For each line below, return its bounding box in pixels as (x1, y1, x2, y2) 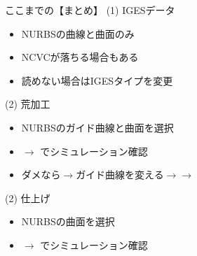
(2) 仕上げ (5, 190, 50, 205)
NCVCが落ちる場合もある (21, 50, 139, 64)
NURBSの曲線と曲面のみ (21, 26, 135, 41)
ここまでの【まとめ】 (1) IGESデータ (5, 3, 175, 17)
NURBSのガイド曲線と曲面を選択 (21, 120, 174, 134)
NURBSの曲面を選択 (21, 214, 115, 229)
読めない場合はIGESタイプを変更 (21, 73, 173, 87)
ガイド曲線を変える (76, 167, 164, 182)
